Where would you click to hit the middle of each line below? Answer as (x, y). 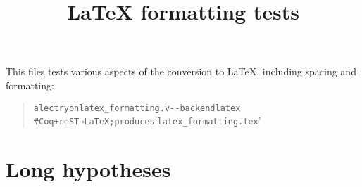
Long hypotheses (88, 169)
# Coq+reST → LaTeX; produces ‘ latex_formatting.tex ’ (147, 121)
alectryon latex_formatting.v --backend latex (137, 108)
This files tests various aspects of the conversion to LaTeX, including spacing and (181, 71)
